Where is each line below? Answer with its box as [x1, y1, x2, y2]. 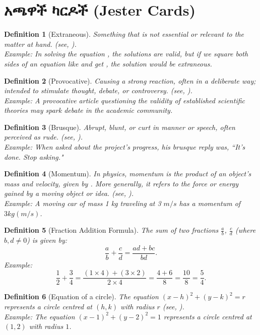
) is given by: [27, 235, 68, 245]
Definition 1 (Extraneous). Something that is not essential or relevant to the [4, 29, 244, 39]
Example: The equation [4, 311, 75, 321]
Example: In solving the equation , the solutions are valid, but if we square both [4, 48, 248, 59]
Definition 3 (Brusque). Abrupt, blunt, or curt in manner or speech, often [4, 121, 235, 132]
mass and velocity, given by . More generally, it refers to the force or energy [4, 178, 239, 188]
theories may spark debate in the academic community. [4, 105, 173, 115]
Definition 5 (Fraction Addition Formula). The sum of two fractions [4, 225, 219, 235]
